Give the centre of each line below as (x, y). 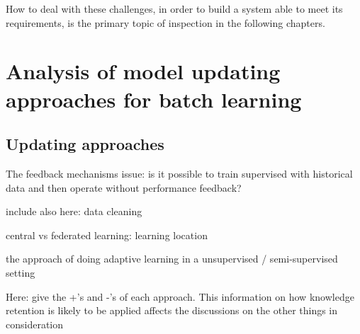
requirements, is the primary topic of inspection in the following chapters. (165, 22)
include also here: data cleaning (74, 211)
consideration (35, 324)
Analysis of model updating (143, 71)
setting (21, 272)
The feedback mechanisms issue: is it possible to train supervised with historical (179, 173)
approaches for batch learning (154, 99)
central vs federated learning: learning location (107, 235)
